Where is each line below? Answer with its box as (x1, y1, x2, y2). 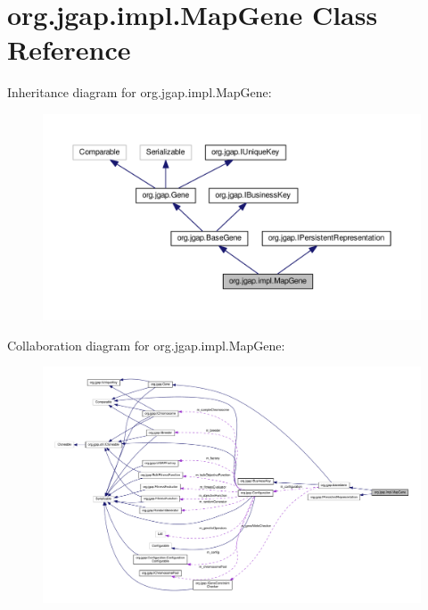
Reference (7, 31, 131, 68)
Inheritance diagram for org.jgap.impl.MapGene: (7, 83, 272, 102)
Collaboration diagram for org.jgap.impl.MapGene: (7, 335, 285, 354)
